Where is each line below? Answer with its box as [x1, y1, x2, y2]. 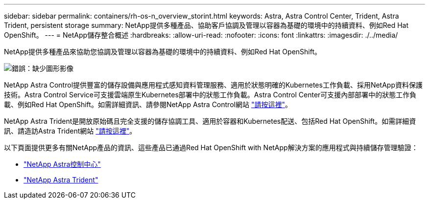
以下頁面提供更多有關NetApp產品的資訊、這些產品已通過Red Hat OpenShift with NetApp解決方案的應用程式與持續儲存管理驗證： [4, 143, 418, 152]
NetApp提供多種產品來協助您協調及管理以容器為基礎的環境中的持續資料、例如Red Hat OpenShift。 [4, 47, 321, 56]
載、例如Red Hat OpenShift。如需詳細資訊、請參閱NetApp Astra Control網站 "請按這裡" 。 [4, 100, 292, 109]
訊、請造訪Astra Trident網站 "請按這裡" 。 [4, 127, 137, 135]
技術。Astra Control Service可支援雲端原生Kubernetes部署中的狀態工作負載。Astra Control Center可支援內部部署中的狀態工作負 [4, 90, 417, 99]
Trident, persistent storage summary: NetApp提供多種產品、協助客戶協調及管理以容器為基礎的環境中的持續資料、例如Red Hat [4, 21, 409, 29]
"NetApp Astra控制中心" [24, 160, 101, 168]
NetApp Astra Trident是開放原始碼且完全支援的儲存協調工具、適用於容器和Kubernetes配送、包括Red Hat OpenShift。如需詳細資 [4, 117, 416, 125]
